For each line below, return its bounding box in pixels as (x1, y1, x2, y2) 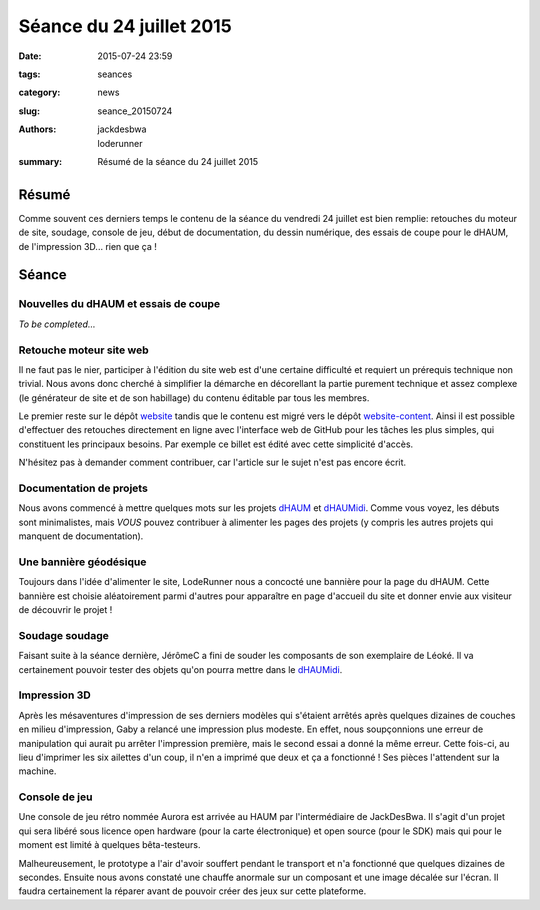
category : (18, 86, 61, 99)
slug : (18, 105, 40, 117)
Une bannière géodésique (18, 555, 147, 569)
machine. (18, 765, 57, 777)
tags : (18, 68, 41, 80)
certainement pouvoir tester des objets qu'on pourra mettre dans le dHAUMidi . (18, 663, 343, 675)
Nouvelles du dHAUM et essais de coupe (18, 297, 220, 311)
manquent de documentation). (18, 530, 144, 542)
